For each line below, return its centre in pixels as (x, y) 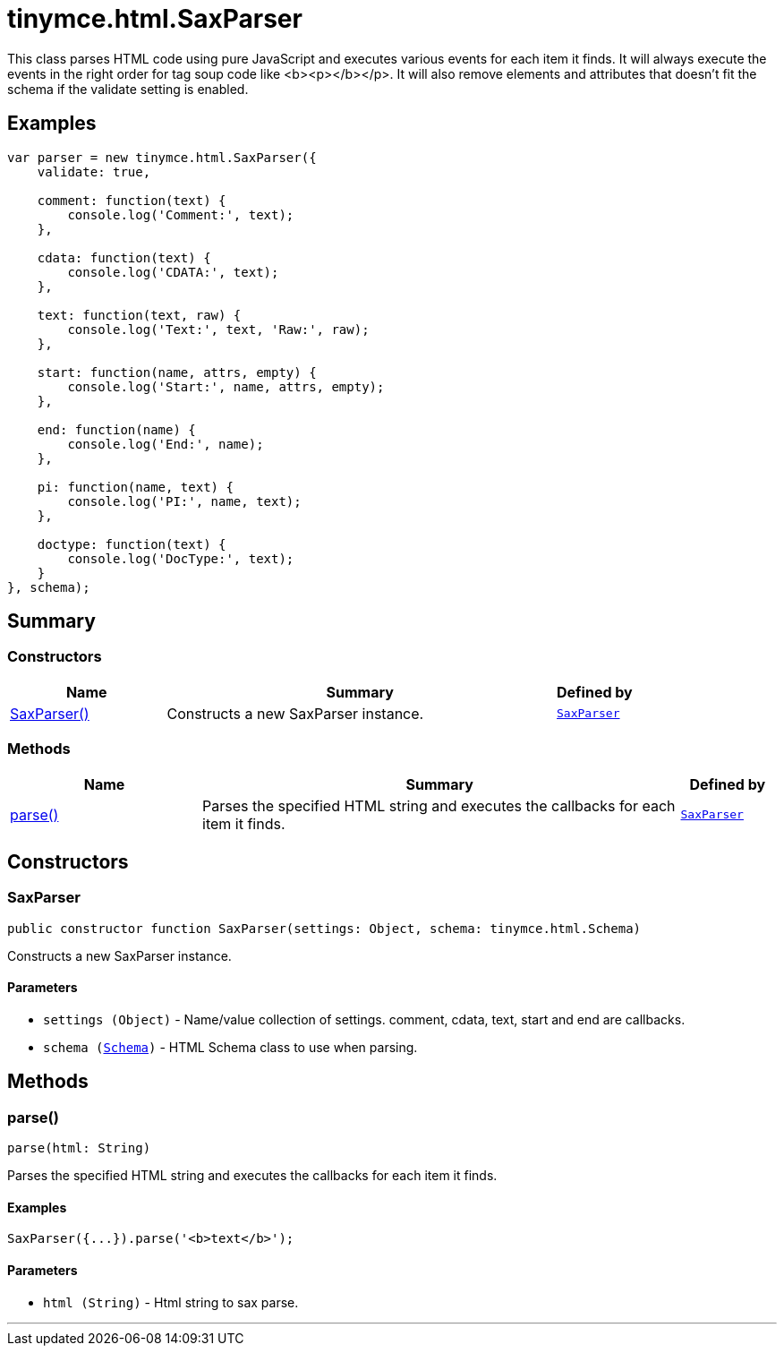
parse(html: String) (79, 1148)
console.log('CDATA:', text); (173, 272)
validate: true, (94, 171)
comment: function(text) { (132, 200)
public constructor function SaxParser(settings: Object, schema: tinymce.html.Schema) (324, 928)
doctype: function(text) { (132, 544)
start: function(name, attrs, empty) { (177, 372)
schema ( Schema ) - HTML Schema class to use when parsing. (230, 1047)
